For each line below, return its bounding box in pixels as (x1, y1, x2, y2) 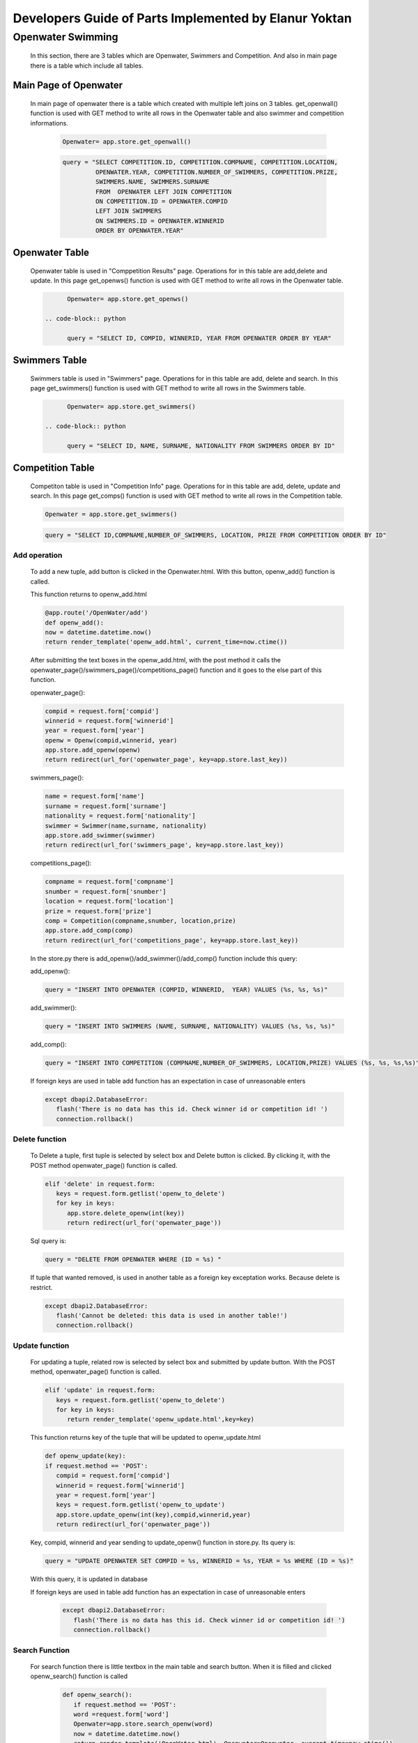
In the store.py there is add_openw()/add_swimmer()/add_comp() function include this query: (30, 954, 297, 962)
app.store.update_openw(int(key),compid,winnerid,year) (56, 1510, 251, 1519)
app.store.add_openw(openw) (45, 746, 141, 754)
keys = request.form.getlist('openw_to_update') (56, 1501, 226, 1509)
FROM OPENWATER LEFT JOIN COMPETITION (95, 188, 232, 195)
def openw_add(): (45, 618, 104, 627)
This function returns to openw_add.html (30, 590, 148, 599)
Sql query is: (30, 1237, 67, 1245)
